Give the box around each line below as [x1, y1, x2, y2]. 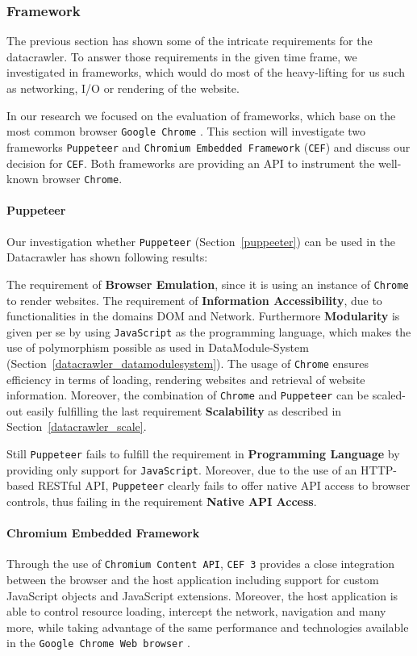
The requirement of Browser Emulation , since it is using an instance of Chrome [6, 275, 409, 292]
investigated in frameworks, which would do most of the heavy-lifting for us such [6, 64, 406, 81]
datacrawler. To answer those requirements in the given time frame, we [6, 48, 357, 65]
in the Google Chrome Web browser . [6, 634, 191, 651]
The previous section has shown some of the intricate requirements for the [6, 32, 373, 49]
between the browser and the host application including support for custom [6, 571, 379, 588]
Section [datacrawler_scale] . [6, 418, 147, 435]
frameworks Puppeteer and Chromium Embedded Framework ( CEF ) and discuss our [6, 138, 411, 155]
